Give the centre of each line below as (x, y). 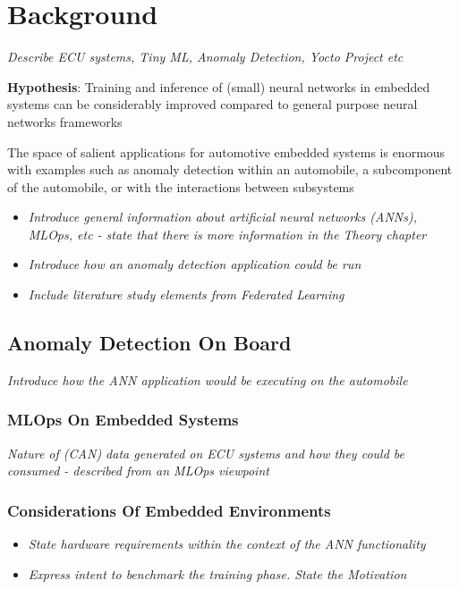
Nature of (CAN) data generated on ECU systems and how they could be (206, 453)
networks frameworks (65, 121)
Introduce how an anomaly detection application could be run (195, 264)
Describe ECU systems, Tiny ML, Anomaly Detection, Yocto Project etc (205, 57)
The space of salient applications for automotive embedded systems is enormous (226, 151)
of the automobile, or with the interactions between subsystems (181, 186)
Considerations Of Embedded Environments (169, 510)
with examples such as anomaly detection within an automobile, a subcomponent (230, 169)
